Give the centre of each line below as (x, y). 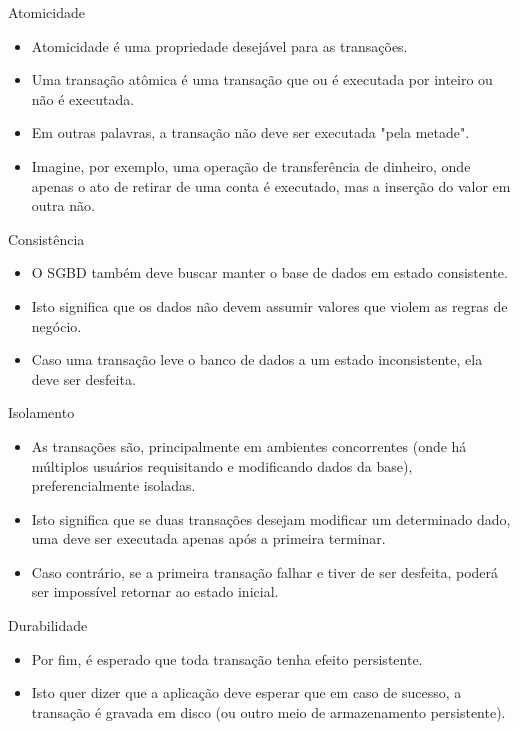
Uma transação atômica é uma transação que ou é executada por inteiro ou (262, 79)
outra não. (63, 205)
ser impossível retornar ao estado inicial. (155, 591)
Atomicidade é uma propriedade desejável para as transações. (219, 45)
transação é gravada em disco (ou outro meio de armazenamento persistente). (268, 711)
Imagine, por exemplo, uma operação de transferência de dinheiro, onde (251, 165)
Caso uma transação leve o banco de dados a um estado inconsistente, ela (257, 359)
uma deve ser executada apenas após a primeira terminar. (208, 538)
